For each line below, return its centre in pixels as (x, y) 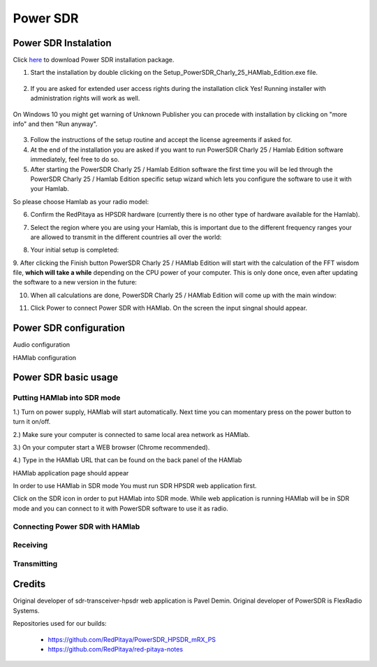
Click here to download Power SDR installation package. (94, 60)
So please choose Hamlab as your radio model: (81, 201)
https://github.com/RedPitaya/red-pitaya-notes (116, 649)
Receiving (30, 545)
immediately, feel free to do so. (75, 159)
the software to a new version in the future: (75, 282)
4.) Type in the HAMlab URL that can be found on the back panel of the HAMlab (127, 460)
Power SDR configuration (69, 328)
